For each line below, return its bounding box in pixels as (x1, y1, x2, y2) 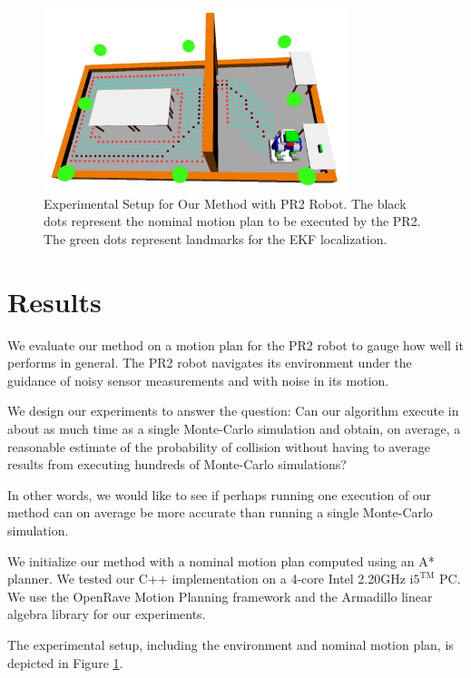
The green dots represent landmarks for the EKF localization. (44, 229, 388, 248)
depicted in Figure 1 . (7, 653, 123, 672)
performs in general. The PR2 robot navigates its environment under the (7, 353, 412, 372)
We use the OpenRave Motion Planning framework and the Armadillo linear (7, 586, 433, 605)
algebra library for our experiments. (7, 604, 206, 624)
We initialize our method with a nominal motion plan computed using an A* (7, 551, 435, 570)
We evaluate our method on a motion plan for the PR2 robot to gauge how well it (7, 335, 464, 354)
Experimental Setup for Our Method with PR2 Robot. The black (44, 193, 407, 212)
